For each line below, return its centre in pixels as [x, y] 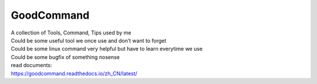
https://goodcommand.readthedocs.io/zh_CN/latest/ [74, 73]
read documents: [31, 65]
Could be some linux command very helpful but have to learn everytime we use [107, 49]
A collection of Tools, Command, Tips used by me [71, 33]
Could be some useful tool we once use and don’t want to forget [89, 40]
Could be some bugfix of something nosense [65, 57]
